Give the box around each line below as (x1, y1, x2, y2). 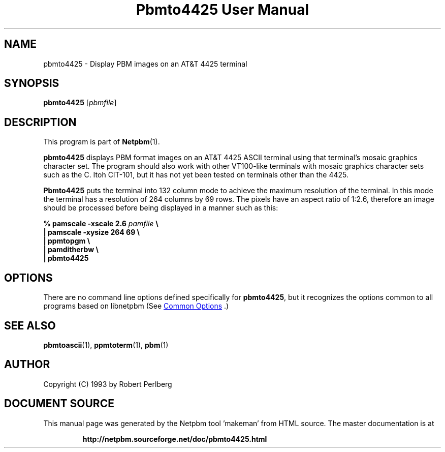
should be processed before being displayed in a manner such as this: (43, 203, 278, 213)
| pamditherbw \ (43, 245, 99, 254)
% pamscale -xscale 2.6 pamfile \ (43, 219, 158, 228)
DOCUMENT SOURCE (4, 397, 114, 410)
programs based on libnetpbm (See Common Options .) (43, 302, 229, 311)
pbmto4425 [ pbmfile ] (43, 98, 117, 107)
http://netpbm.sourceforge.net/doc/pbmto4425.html (82, 434, 267, 443)
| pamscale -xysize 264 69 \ (43, 228, 140, 237)
